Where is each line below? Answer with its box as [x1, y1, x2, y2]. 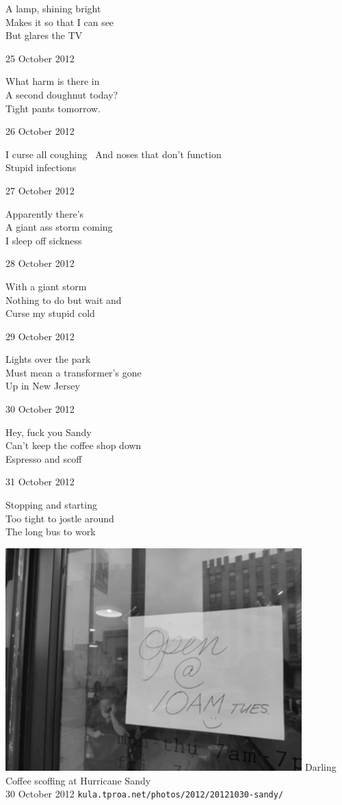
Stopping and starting [5, 498, 97, 512]
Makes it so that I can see [5, 14, 114, 29]
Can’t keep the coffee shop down [5, 438, 142, 452]
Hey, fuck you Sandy [5, 424, 92, 439]
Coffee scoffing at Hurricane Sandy [5, 773, 151, 787]
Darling [304, 760, 337, 774]
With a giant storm [5, 279, 87, 293]
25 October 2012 [5, 51, 75, 65]
